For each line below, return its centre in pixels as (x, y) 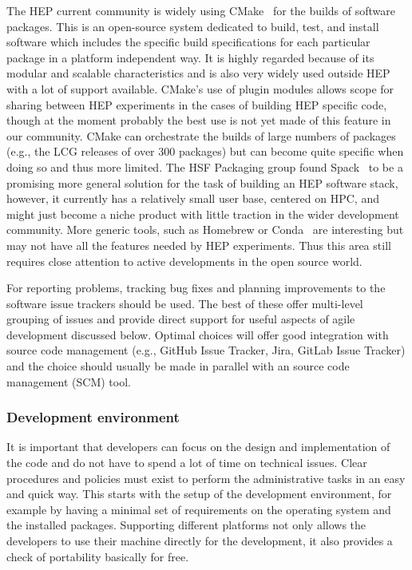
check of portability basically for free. (98, 556)
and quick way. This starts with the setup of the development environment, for (199, 494)
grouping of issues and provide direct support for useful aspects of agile (181, 319)
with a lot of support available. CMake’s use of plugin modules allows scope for (200, 88)
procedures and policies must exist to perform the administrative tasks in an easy (206, 478)
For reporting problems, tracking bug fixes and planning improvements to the (196, 288)
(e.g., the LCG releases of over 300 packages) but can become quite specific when (205, 151)
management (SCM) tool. (69, 381)
